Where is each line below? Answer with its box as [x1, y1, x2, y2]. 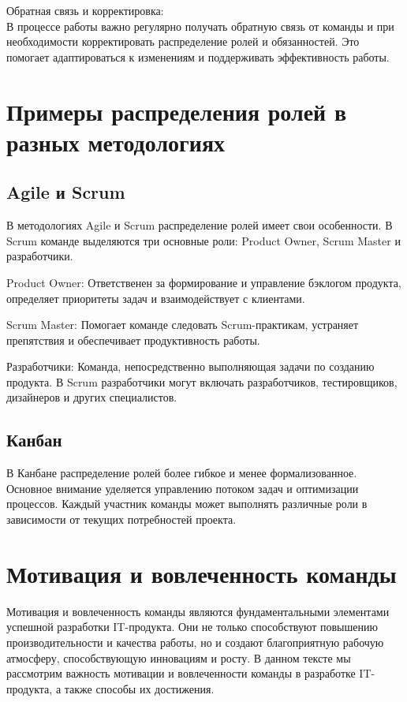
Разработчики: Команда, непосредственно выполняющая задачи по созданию [6, 358, 375, 375]
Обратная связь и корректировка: [6, 2, 164, 18]
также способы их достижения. [64, 680, 215, 696]
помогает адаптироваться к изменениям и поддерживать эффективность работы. [6, 48, 390, 65]
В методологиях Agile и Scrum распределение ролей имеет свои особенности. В [6, 217, 393, 233]
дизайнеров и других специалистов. [6, 389, 177, 405]
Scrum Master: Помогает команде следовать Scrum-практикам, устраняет [6, 316, 359, 333]
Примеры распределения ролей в [6, 95, 347, 127]
